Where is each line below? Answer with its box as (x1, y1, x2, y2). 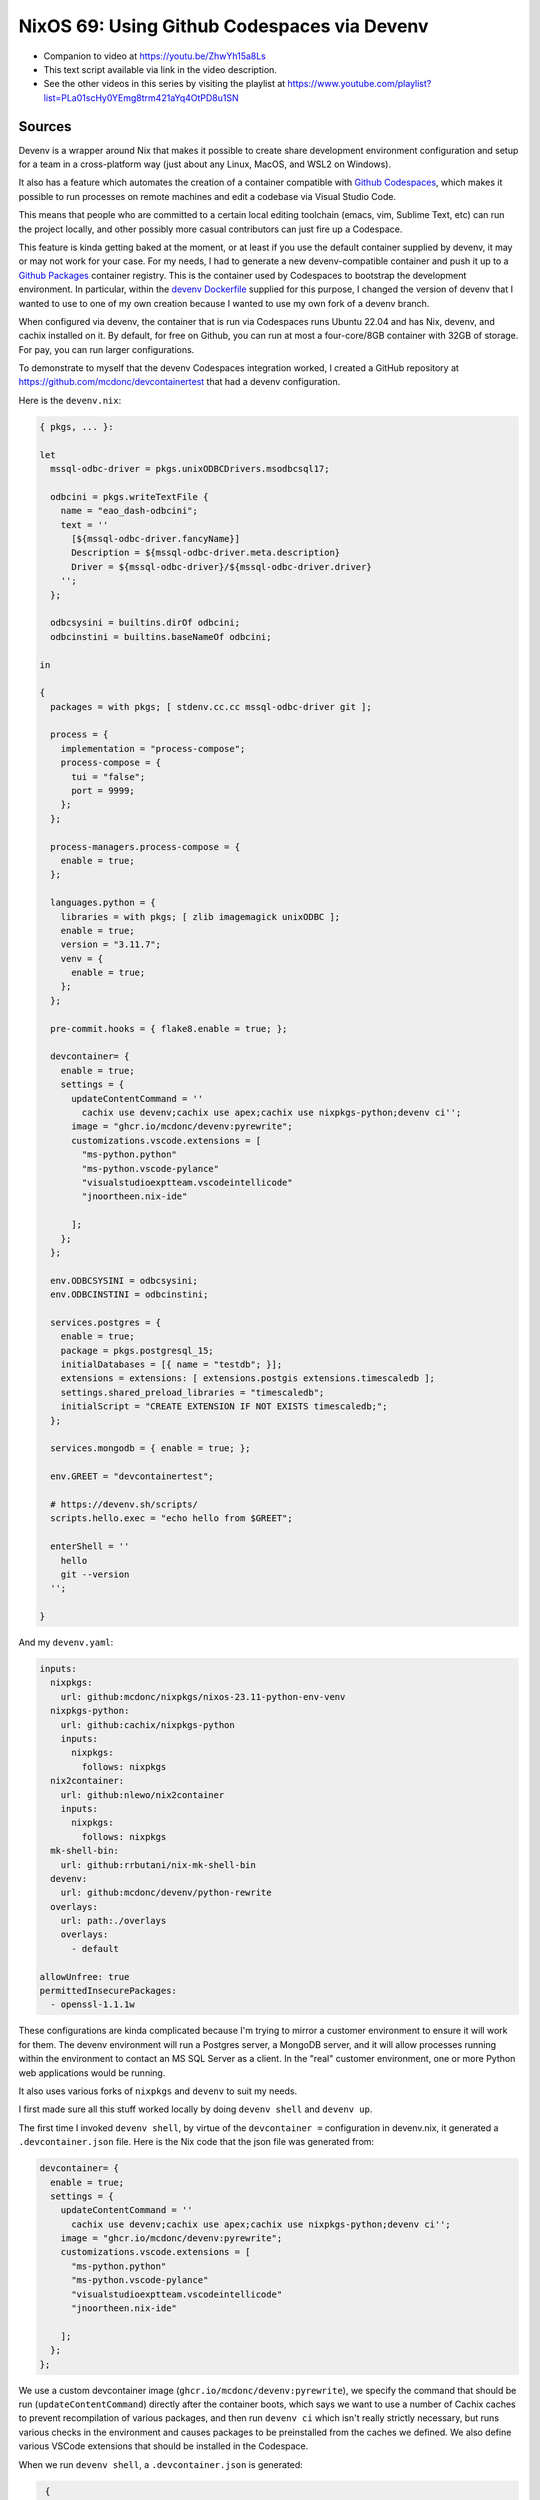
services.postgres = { (50, 1316, 162, 1328)
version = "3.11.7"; (60, 939, 162, 950)
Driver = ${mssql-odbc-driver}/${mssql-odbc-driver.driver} (71, 561, 372, 572)
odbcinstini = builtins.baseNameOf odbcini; (50, 631, 272, 642)
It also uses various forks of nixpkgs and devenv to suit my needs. (18, 2085, 298, 2097)
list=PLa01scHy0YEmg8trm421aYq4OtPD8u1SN (43, 91, 239, 104)
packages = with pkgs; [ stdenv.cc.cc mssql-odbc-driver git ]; (50, 701, 372, 712)
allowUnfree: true (39, 1971, 130, 1982)
